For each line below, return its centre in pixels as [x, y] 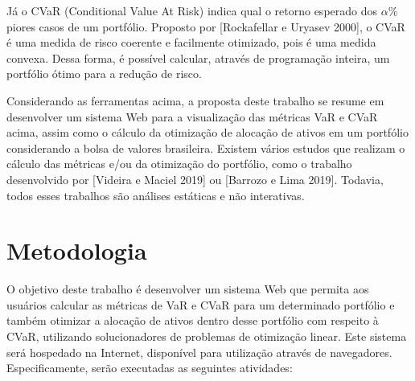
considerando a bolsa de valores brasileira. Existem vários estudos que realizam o [206, 147]
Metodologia [77, 250]
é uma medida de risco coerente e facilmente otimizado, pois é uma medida [191, 42]
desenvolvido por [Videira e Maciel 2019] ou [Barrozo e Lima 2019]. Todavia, [195, 179]
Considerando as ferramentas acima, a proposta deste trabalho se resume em [195, 100]
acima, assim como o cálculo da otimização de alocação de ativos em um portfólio [207, 132]
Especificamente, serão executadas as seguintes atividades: [150, 368]
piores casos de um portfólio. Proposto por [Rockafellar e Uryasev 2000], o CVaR [206, 26]
